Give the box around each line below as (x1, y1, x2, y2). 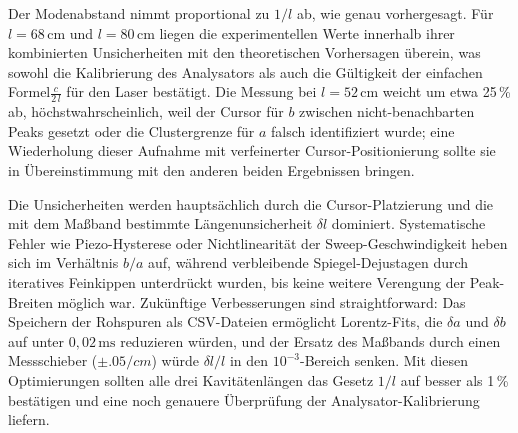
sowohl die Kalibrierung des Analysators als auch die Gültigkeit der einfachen (8, 61, 483, 82)
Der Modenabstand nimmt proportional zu (8, 3, 270, 23)
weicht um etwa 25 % (382, 81, 511, 102)
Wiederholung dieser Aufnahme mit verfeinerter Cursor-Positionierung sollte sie (8, 140, 496, 161)
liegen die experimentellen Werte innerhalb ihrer (159, 22, 455, 43)
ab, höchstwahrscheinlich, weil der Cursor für (8, 101, 284, 122)
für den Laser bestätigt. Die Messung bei (66, 81, 317, 102)
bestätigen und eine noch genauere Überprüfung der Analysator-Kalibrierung (8, 389, 480, 410)
